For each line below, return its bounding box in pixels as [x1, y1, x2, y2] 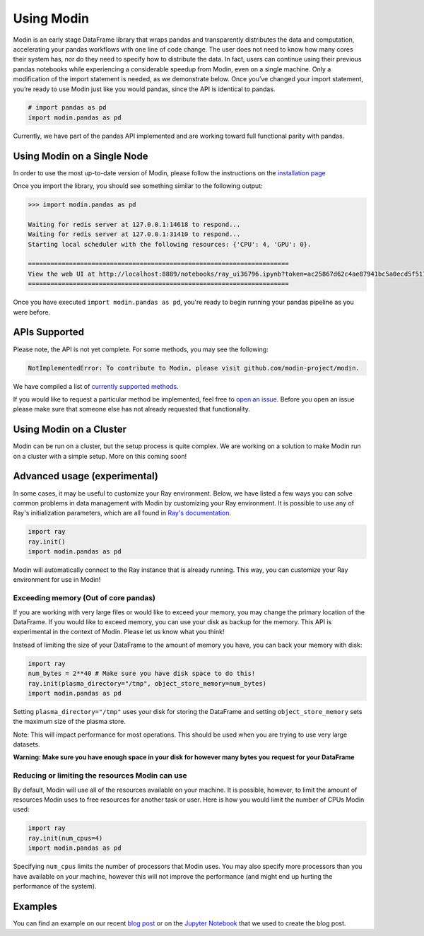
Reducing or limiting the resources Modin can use [13, 771, 187, 780]
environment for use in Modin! [13, 575, 101, 584]
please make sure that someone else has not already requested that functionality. [13, 405, 250, 414]
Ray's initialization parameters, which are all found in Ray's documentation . [13, 509, 232, 517]
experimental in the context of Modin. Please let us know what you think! [13, 628, 225, 636]
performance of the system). [13, 882, 97, 890]
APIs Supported [13, 326, 85, 339]
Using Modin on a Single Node [13, 150, 148, 162]
